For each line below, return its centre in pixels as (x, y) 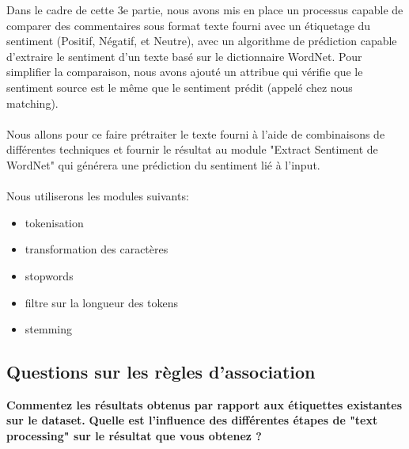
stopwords (49, 275)
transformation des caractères (97, 249)
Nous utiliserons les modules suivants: (98, 196)
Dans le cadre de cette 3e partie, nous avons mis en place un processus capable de (205, 10)
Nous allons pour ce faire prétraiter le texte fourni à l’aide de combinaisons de (196, 133)
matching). (32, 103)
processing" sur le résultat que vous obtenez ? (134, 436)
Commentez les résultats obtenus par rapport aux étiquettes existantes (204, 404)
